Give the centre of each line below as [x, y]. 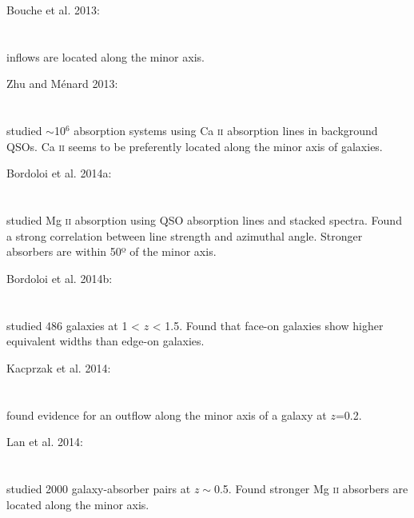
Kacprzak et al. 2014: [59, 367]
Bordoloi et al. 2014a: [59, 173]
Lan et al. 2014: [45, 442]
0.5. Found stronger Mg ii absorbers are [311, 489]
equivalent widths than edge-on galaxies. [105, 341]
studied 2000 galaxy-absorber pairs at [99, 489]
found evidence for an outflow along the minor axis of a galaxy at [167, 414]
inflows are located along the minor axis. [105, 56]
